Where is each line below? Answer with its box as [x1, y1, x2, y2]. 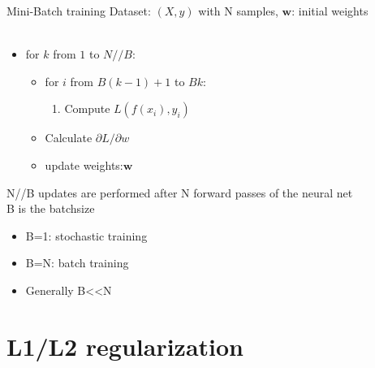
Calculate [45, 129, 93, 146]
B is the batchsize [6, 200, 95, 217]
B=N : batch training [25, 254, 129, 271]
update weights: [45, 156, 123, 173]
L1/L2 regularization [6, 329, 244, 362]
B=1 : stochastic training [25, 227, 148, 244]
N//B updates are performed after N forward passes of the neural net [6, 184, 353, 201]
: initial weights [291, 2, 369, 19]
